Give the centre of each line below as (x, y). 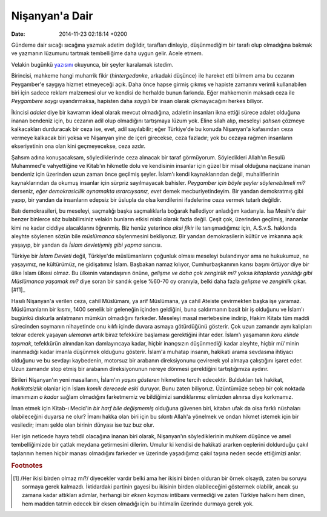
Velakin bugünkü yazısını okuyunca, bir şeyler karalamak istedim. (92, 64)
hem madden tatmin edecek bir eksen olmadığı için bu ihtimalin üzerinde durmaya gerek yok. (138, 504)
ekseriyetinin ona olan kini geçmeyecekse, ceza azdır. (78, 146)
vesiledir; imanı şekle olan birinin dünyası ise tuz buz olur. (83, 425)
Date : (18, 34)
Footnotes (27, 465)
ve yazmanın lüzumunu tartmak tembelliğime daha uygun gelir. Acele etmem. (107, 53)
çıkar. (300, 281)
